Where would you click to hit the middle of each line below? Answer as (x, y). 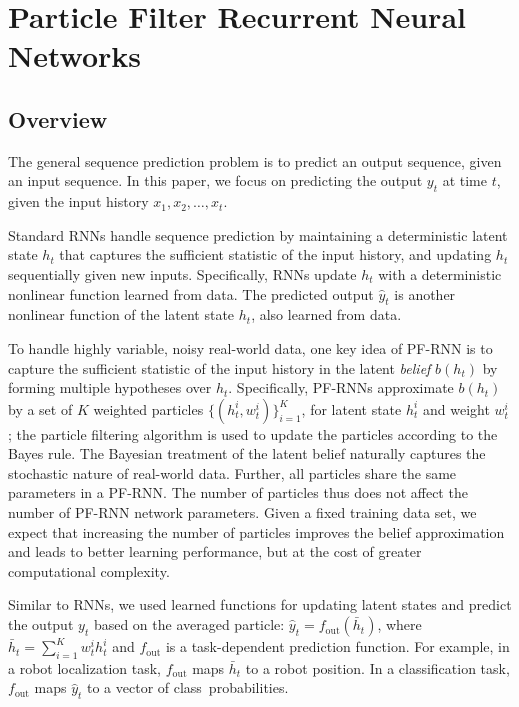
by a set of (40, 408)
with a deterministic (440, 273)
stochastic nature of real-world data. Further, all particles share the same (232, 472)
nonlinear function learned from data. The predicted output (191, 293)
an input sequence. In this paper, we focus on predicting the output (215, 180)
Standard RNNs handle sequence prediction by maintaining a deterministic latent (258, 234)
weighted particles (148, 408)
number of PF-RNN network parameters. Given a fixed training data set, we (242, 512)
